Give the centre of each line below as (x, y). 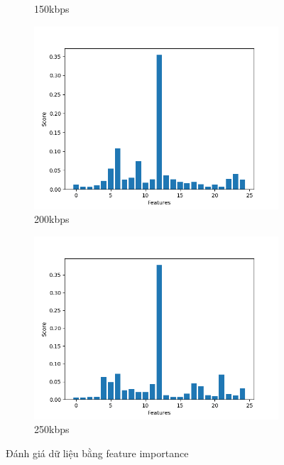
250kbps (52, 429)
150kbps (52, 9)
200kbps (52, 219)
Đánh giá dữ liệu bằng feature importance (97, 453)
